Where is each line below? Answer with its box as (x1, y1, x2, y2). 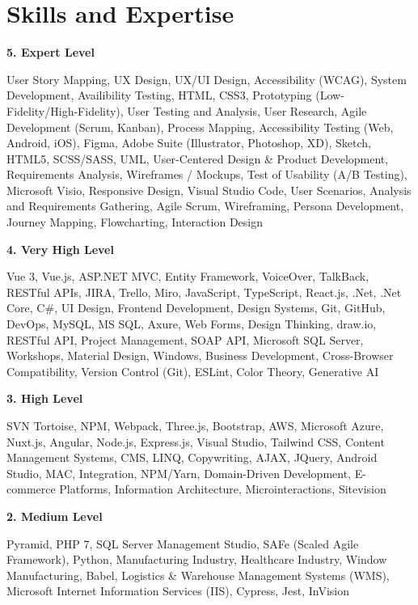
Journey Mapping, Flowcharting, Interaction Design (6, 214, 263, 231)
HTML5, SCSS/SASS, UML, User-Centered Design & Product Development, (6, 150, 389, 167)
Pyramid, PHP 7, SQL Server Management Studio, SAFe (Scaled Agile (6, 535, 359, 552)
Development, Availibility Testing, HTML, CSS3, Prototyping (6, 87, 312, 104)
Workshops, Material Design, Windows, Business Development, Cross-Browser (6, 347, 394, 364)
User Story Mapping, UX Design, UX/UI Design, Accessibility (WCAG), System (6, 70, 407, 87)
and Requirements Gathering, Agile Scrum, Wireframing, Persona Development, (6, 197, 404, 214)
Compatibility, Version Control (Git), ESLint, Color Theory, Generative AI (6, 362, 379, 379)
